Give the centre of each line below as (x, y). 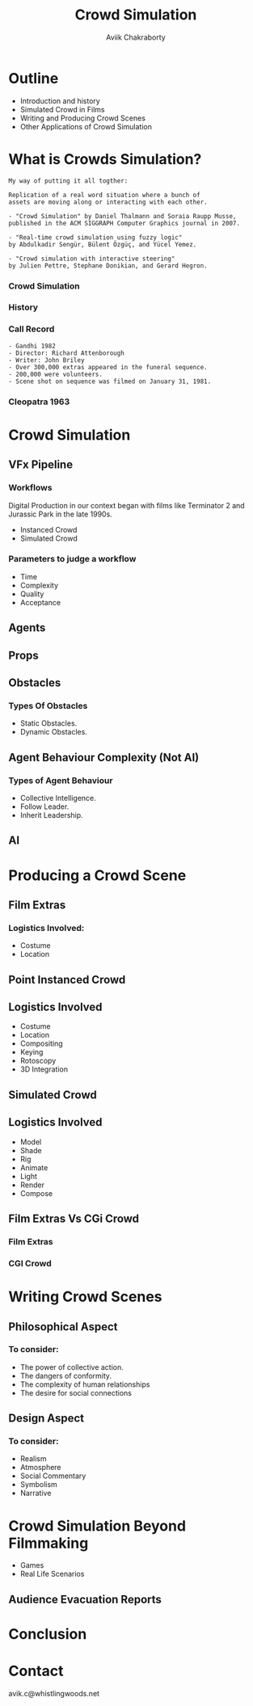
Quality (32, 594)
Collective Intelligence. (58, 798)
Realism (33, 1459)
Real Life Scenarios (52, 1574)
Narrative (36, 1493)
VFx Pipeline (41, 465)
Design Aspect (46, 1419)
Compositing (41, 1043)
